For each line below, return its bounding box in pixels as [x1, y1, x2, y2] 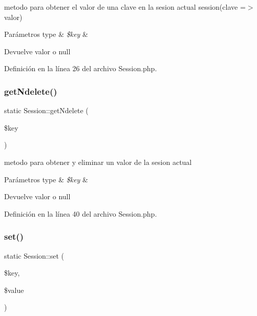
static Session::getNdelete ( [4, 105, 89, 116]
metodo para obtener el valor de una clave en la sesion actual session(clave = [4, 2, 246, 12]
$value [4, 284, 24, 295]
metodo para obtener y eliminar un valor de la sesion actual [4, 156, 192, 167]
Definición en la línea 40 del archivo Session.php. [4, 208, 157, 219]
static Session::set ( [4, 250, 64, 261]
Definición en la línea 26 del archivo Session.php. [4, 63, 157, 74]
